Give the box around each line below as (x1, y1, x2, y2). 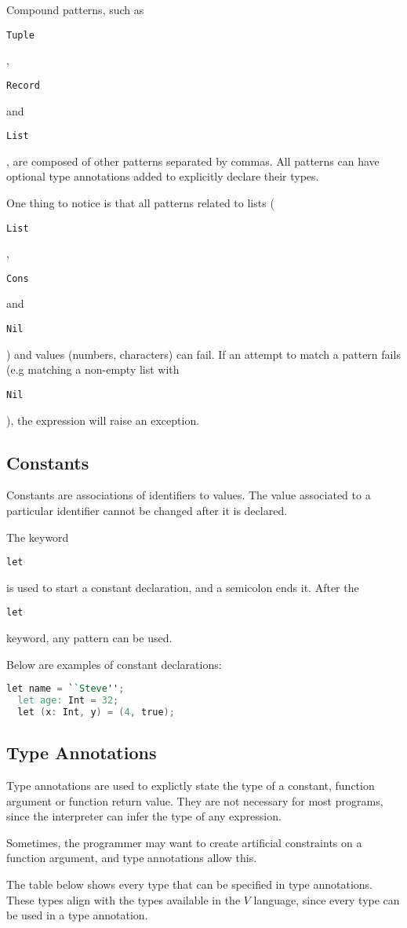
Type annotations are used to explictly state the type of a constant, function (6, 777, 375, 794)
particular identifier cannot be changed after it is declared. (6, 502, 288, 518)
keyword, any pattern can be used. (6, 630, 173, 646)
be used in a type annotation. (6, 907, 148, 923)
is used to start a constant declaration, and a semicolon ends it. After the (6, 579, 359, 595)
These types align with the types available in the (6, 891, 241, 908)
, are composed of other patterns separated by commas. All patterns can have (6, 152, 380, 169)
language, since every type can (253, 891, 400, 908)
